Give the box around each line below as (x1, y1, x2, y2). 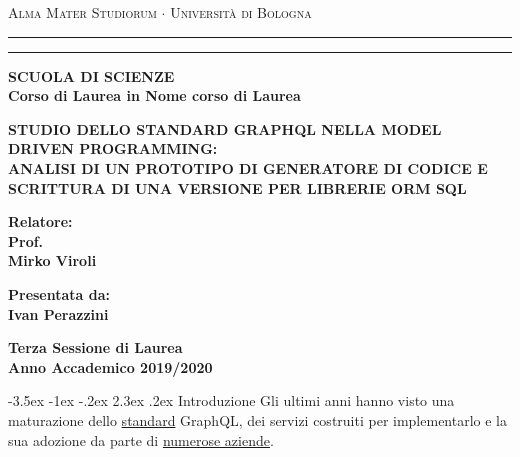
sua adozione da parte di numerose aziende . (8, 429, 274, 450)
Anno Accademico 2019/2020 (8, 356, 213, 377)
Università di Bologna (170, 2, 312, 22)
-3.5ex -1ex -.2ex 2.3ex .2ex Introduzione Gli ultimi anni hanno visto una (8, 390, 455, 411)
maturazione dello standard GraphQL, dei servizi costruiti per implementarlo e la (8, 409, 508, 430)
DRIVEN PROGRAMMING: (8, 138, 218, 159)
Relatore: (8, 211, 73, 232)
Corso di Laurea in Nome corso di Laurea (8, 85, 301, 106)
